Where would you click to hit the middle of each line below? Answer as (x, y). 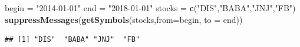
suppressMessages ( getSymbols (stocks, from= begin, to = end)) (124, 19)
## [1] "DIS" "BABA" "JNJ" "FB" (72, 40)
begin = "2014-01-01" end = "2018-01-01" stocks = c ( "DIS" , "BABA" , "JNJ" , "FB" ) (150, 8)
